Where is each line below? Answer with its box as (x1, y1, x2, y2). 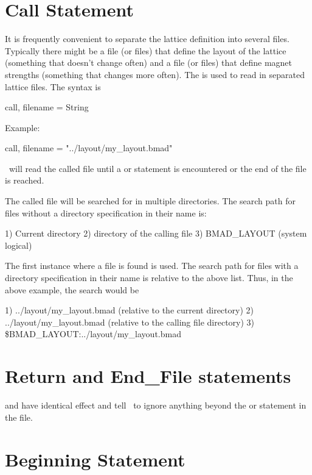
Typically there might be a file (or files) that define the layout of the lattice (5, 44, 286, 57)
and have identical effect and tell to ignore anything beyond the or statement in (5, 399, 307, 412)
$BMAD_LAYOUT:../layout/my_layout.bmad (5, 327, 181, 340)
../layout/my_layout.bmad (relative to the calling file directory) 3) (5, 315, 255, 328)
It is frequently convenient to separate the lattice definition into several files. (5, 32, 289, 45)
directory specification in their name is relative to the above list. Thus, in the (5, 271, 293, 284)
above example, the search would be (5, 283, 139, 296)
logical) (5, 238, 32, 251)
